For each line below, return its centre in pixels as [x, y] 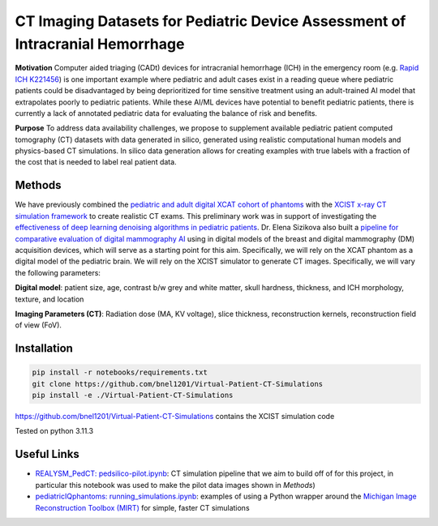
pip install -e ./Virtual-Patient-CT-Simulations [133, 396]
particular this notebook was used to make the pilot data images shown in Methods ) [175, 485]
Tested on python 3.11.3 [54, 431]
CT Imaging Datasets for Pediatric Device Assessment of [210, 21]
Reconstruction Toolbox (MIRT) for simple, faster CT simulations [143, 507]
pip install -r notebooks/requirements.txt [120, 372]
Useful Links [47, 454]
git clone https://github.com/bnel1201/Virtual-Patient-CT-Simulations [178, 384]
